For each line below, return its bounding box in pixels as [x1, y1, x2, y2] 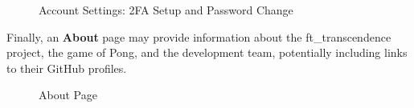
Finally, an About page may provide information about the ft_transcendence [6, 28, 391, 45]
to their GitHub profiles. [6, 59, 127, 76]
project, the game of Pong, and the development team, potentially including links [6, 44, 408, 61]
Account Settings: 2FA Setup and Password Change [39, 2, 293, 18]
